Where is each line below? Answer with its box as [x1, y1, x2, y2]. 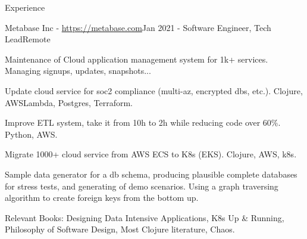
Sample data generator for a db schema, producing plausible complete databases [5, 167, 297, 180]
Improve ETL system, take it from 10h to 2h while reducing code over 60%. [5, 116, 281, 129]
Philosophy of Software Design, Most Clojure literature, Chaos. [5, 223, 235, 235]
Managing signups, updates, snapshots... [5, 64, 151, 77]
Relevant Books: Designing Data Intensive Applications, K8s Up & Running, [5, 211, 284, 224]
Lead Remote [5, 33, 51, 45]
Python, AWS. [5, 128, 58, 140]
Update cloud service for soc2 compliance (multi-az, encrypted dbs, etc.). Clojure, [5, 84, 303, 97]
